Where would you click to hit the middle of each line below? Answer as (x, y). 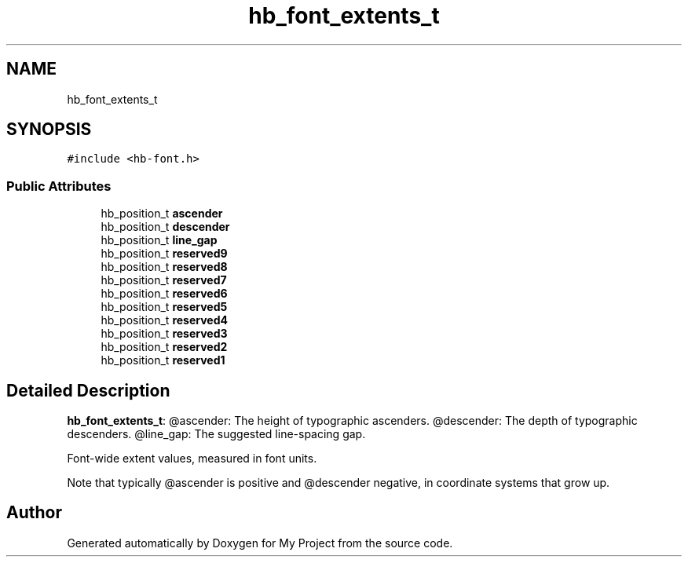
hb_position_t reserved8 (164, 267)
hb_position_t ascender (162, 214)
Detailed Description (88, 390)
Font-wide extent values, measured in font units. (192, 459)
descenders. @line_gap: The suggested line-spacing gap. (216, 434)
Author (34, 513)
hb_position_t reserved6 (164, 294)
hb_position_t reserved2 (164, 347)
